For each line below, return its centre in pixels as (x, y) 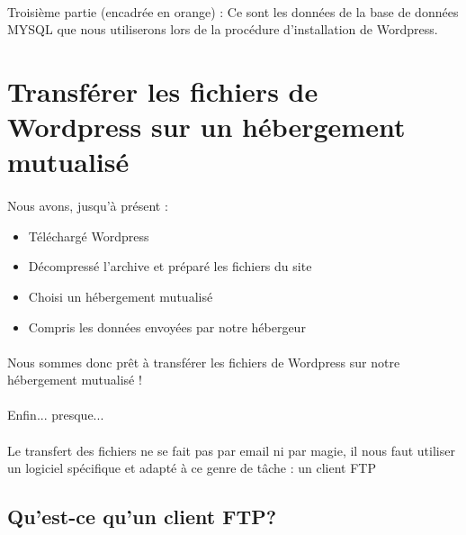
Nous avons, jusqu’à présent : (88, 206)
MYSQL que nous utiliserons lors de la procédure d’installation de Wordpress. (223, 29)
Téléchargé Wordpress (89, 236)
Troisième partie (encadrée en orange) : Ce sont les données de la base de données (233, 11)
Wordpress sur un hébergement (206, 127)
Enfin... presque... (56, 415)
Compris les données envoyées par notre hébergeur (167, 326)
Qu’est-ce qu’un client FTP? (142, 517)
